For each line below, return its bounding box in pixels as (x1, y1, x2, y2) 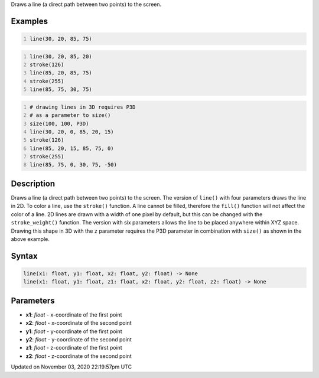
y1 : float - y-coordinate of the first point (25, 328, 122, 335)
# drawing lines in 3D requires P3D (30, 103, 136, 110)
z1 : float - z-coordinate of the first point (25, 344, 122, 351)
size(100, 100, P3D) (30, 120, 89, 127)
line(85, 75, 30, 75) (30, 86, 93, 93)
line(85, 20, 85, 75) (30, 70, 93, 76)
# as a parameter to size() (30, 112, 111, 119)
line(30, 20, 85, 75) (30, 35, 93, 42)
